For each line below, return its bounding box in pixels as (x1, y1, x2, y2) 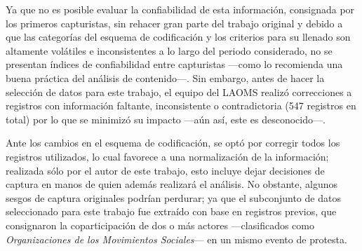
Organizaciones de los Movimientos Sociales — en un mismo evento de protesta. (6, 231, 347, 246)
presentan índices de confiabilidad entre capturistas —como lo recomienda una (6, 57, 343, 72)
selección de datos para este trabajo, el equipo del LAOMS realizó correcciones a (6, 84, 352, 99)
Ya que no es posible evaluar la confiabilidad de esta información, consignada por (6, 2, 355, 16)
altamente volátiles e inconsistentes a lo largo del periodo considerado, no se (6, 43, 333, 57)
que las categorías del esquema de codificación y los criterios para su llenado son (6, 29, 351, 44)
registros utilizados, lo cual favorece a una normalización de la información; (6, 149, 329, 163)
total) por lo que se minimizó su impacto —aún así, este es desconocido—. (6, 111, 326, 126)
